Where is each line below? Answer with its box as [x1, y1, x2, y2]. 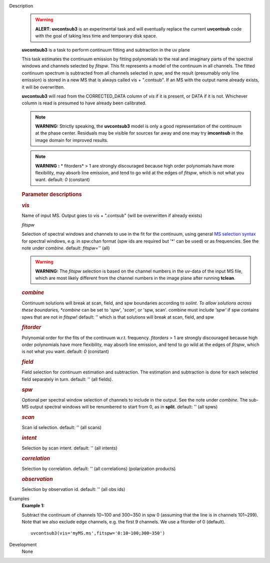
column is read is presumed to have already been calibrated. [21, 100, 147, 106]
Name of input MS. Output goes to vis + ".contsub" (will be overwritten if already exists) [21, 212, 202, 218]
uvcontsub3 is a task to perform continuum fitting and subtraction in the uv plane [21, 46, 190, 52]
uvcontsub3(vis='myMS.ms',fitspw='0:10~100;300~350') [30, 530, 165, 536]
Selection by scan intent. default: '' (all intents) [21, 445, 117, 451]
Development [9, 541, 37, 547]
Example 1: [21, 502, 45, 508]
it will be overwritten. [21, 84, 65, 90]
